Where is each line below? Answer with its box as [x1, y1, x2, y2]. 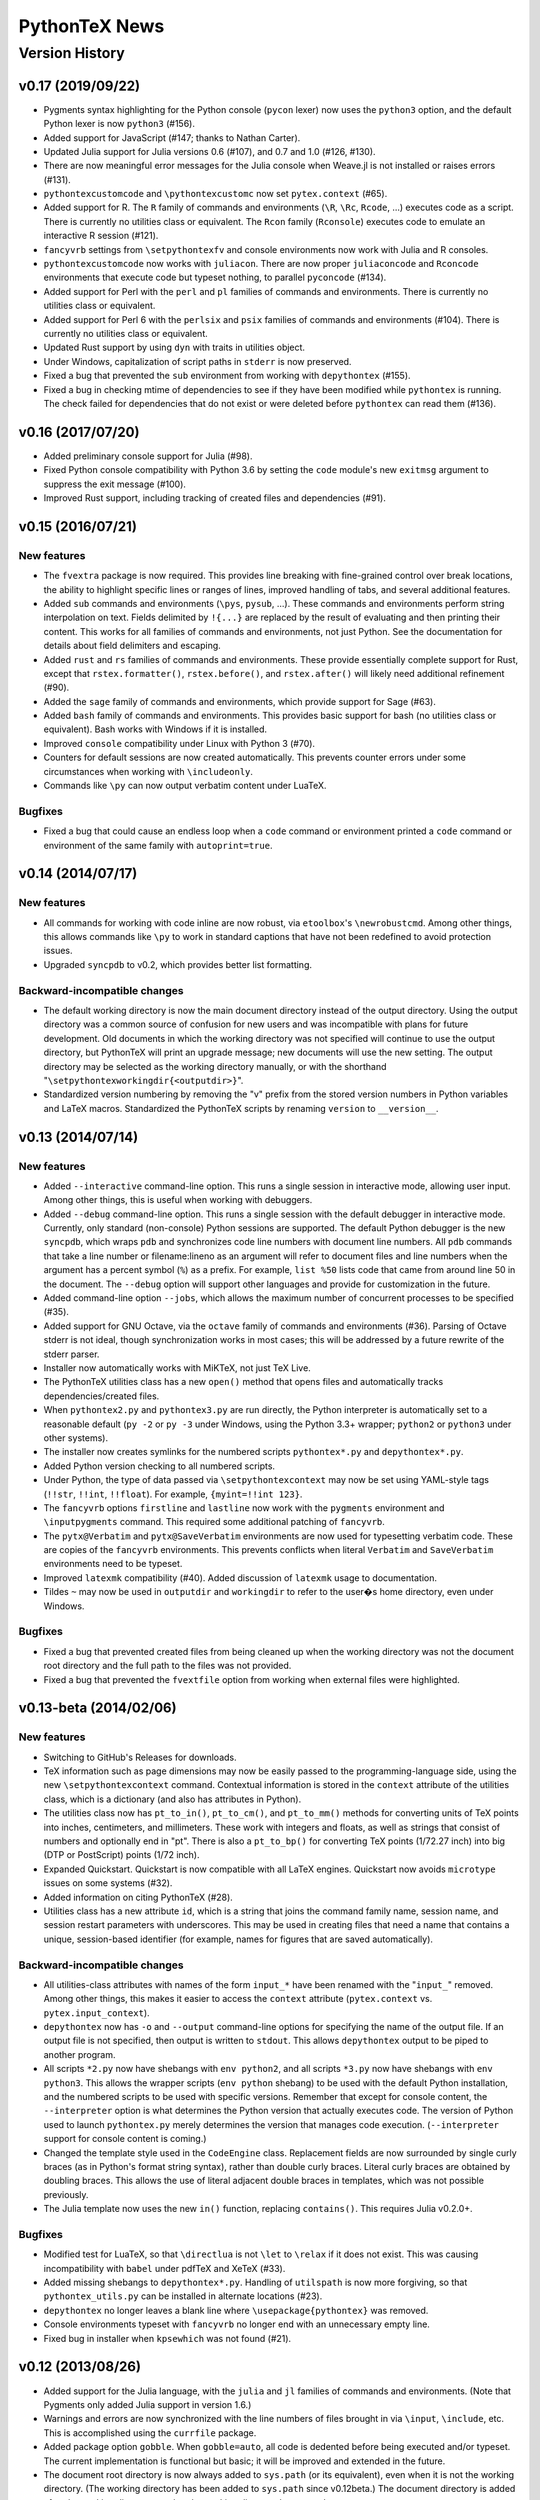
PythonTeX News [18, 15, 165, 37]
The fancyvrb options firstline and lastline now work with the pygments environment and [43, 1501, 445, 1514]
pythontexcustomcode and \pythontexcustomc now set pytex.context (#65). [43, 188, 388, 200]
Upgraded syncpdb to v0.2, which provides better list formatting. [43, 958, 312, 970]
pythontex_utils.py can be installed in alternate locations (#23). [43, 2290, 323, 2302]
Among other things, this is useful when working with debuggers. [43, 1194, 313, 1206]
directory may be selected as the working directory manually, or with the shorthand [43, 1060, 387, 1072]
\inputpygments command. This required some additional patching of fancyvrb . [43, 1516, 385, 1528]
